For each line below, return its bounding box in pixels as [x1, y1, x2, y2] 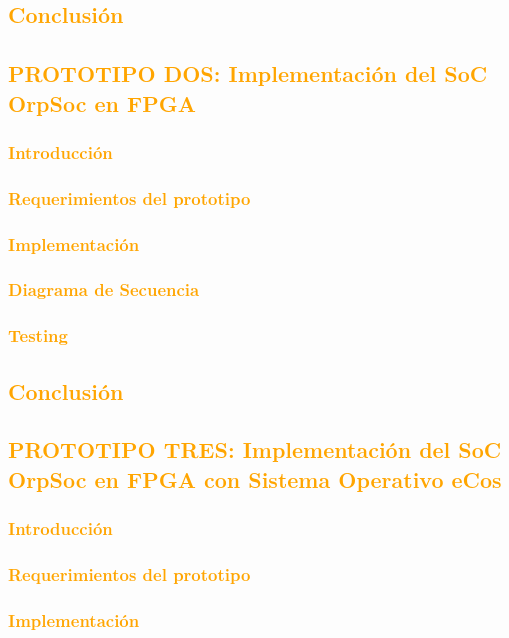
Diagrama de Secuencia [8, 277, 200, 302]
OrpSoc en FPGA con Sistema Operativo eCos [8, 463, 502, 494]
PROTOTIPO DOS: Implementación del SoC [8, 58, 488, 89]
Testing [8, 323, 68, 348]
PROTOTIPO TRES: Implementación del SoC [8, 434, 502, 465]
